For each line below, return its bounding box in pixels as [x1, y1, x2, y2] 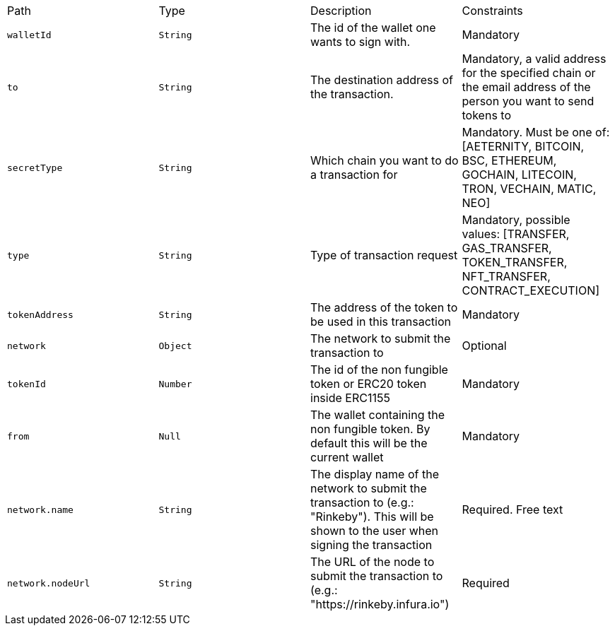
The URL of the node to [310, 555, 435, 569]
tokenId [7, 378, 46, 389]
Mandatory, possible [462, 213, 570, 227]
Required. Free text [462, 502, 563, 517]
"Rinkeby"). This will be [310, 509, 434, 524]
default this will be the [310, 436, 428, 450]
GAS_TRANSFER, [462, 241, 552, 255]
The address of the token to [310, 300, 458, 314]
